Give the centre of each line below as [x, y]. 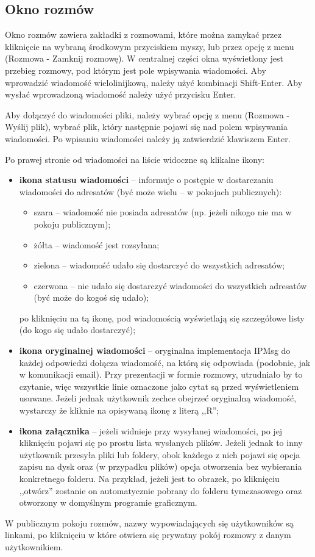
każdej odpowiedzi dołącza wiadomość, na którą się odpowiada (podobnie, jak [165, 362]
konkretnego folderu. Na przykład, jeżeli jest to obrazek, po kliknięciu [149, 479]
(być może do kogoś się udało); [91, 297]
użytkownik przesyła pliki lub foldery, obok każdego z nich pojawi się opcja [160, 454]
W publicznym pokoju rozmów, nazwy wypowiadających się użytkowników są [149, 523]
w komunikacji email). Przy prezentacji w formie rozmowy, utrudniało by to [161, 374]
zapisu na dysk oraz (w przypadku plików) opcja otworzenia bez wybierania [161, 466]
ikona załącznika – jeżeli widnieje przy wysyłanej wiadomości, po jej [151, 430]
